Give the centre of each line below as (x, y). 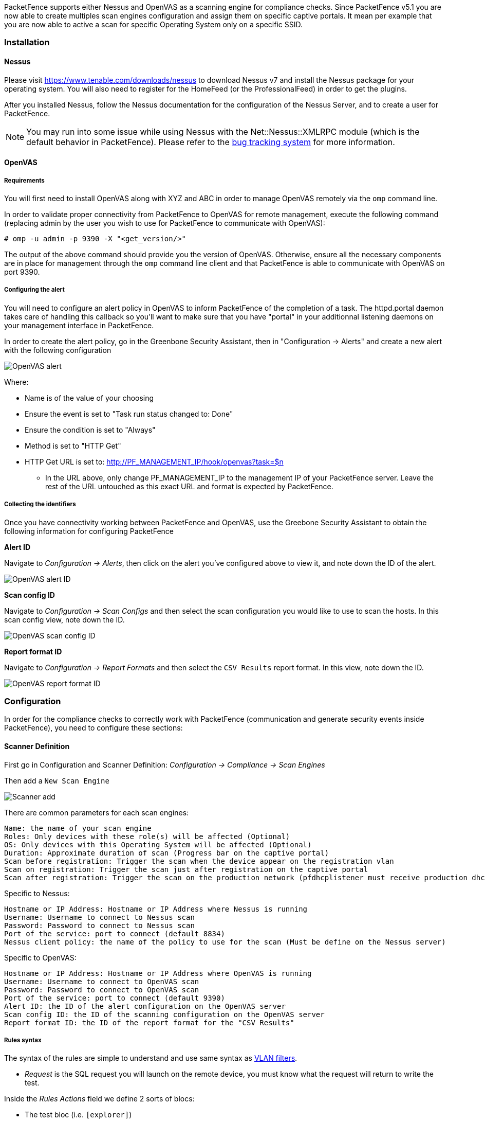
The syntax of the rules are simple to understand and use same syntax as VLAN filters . (151, 1058)
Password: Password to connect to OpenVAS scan (102, 990)
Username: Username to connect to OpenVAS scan (102, 981)
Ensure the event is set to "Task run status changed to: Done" (129, 414)
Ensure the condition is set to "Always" (90, 430)
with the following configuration (58, 350)
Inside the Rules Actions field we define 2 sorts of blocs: (99, 1099)
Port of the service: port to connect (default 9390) (115, 998)
